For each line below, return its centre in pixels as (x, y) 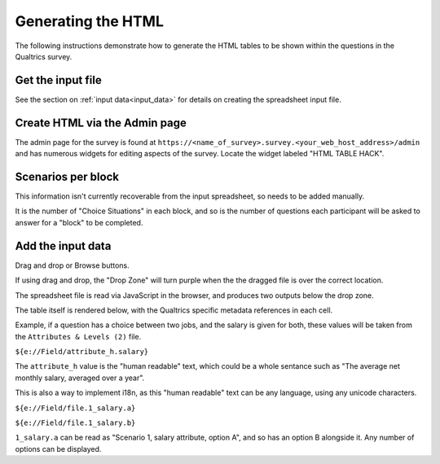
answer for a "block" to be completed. (79, 222)
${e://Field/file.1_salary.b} (75, 423)
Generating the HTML (90, 21)
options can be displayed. (58, 449)
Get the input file (58, 80)
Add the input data (63, 245)
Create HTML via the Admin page (101, 123)
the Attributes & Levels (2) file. (78, 336)
